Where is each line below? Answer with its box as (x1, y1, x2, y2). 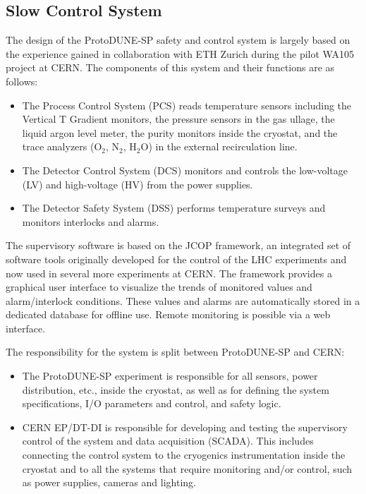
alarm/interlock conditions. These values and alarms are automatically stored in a (6, 293, 360, 308)
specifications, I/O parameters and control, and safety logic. (22, 396, 281, 411)
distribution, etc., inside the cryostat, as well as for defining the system (22, 382, 329, 397)
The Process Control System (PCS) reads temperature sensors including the (22, 97, 352, 112)
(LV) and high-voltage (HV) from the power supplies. (22, 176, 253, 191)
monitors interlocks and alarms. (22, 214, 159, 229)
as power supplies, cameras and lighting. (22, 475, 196, 490)
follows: (6, 73, 38, 88)
